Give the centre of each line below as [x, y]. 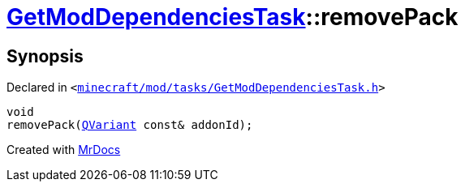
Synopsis [45, 56]
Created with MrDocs [64, 150]
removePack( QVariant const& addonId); [130, 125]
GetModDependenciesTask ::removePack [232, 17]
